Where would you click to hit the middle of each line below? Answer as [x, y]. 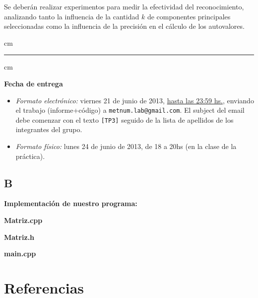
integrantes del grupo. [49, 129]
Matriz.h [19, 237]
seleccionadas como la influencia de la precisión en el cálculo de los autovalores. [124, 26]
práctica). [30, 156]
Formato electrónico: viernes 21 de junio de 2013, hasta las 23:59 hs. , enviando [135, 100]
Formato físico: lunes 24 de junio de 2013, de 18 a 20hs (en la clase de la [126, 146]
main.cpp [20, 254]
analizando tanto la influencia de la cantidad [72, 16]
